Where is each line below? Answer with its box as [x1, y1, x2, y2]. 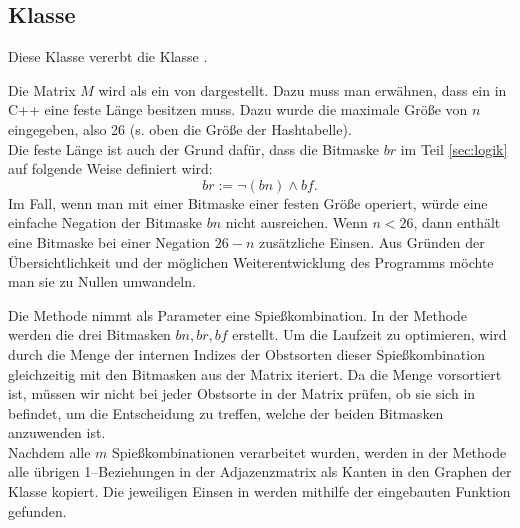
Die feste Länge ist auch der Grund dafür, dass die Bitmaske [8, 138, 379, 159]
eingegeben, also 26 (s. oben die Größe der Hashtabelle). [8, 118, 352, 139]
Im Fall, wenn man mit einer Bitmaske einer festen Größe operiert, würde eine [8, 192, 488, 213]
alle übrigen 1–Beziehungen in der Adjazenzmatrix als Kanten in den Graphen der [8, 461, 512, 482]
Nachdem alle [8, 441, 91, 462]
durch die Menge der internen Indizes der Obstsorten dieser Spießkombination [8, 343, 485, 364]
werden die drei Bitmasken [8, 324, 171, 345]
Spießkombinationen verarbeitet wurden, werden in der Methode [112, 441, 507, 462]
